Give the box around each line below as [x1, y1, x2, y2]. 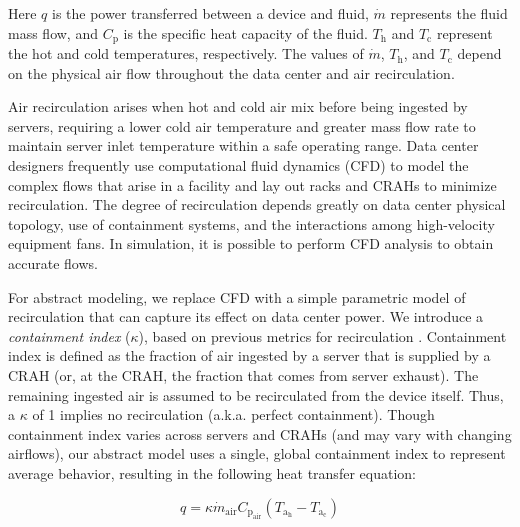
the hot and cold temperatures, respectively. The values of [8, 43, 364, 64]
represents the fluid [390, 3, 508, 23]
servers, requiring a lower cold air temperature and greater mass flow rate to [8, 115, 476, 136]
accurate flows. [8, 252, 98, 273]
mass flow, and [8, 22, 98, 43]
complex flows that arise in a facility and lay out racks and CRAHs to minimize [8, 174, 497, 195]
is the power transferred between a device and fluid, [52, 3, 369, 23]
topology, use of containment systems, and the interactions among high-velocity [8, 213, 495, 234]
